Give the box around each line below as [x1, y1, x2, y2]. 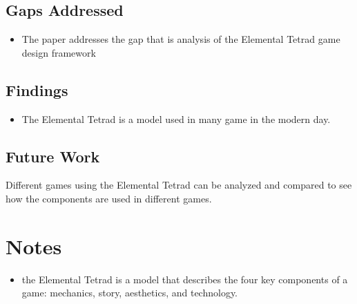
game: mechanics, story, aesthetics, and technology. [21, 285, 238, 300]
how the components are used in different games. [6, 191, 212, 205]
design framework [21, 45, 96, 59]
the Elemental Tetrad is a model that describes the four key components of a [21, 272, 348, 286]
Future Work [6, 145, 100, 167]
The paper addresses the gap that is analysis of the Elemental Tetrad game [21, 32, 340, 46]
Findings [6, 79, 68, 100]
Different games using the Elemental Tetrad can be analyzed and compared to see [6, 178, 352, 192]
